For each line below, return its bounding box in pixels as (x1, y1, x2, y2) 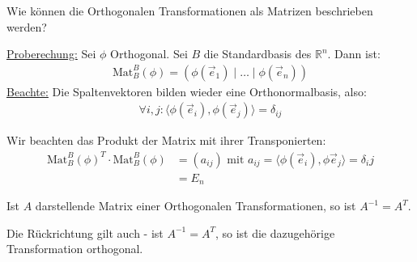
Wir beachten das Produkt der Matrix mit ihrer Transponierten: (6, 132, 326, 149)
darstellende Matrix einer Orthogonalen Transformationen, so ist (35, 197, 356, 214)
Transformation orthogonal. (6, 240, 143, 257)
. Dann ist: (327, 45, 381, 62)
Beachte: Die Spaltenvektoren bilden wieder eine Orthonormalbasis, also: (6, 82, 367, 99)
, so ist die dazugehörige (215, 224, 335, 241)
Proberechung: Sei (6, 45, 96, 62)
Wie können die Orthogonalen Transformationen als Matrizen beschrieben (6, 2, 373, 19)
